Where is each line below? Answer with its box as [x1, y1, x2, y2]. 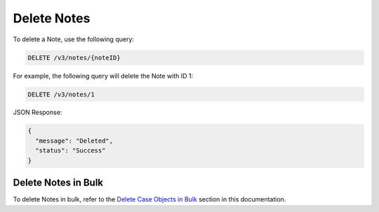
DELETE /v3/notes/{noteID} [27, 53, 121, 62]
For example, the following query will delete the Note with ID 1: [13, 71, 194, 80]
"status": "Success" [35, 147, 106, 155]
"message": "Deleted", [35, 136, 114, 145]
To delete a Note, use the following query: [13, 35, 135, 43]
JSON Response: [13, 108, 62, 117]
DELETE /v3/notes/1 [27, 90, 95, 98]
